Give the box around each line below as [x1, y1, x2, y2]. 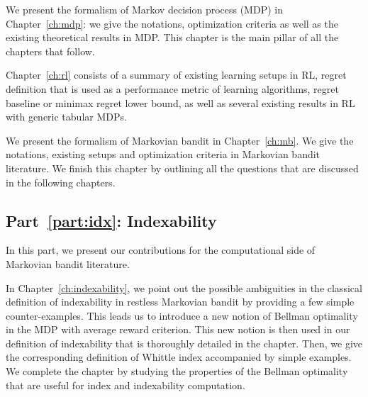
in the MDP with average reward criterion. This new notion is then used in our [6, 322, 350, 337]
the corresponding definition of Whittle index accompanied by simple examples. [6, 350, 352, 364]
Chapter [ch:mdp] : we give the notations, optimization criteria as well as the [6, 16, 338, 30]
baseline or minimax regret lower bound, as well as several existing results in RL [6, 95, 355, 110]
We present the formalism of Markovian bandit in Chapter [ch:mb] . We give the [6, 133, 354, 147]
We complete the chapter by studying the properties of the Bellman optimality [6, 364, 348, 379]
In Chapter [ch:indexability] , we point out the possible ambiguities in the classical [6, 280, 362, 295]
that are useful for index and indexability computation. [6, 377, 245, 392]
